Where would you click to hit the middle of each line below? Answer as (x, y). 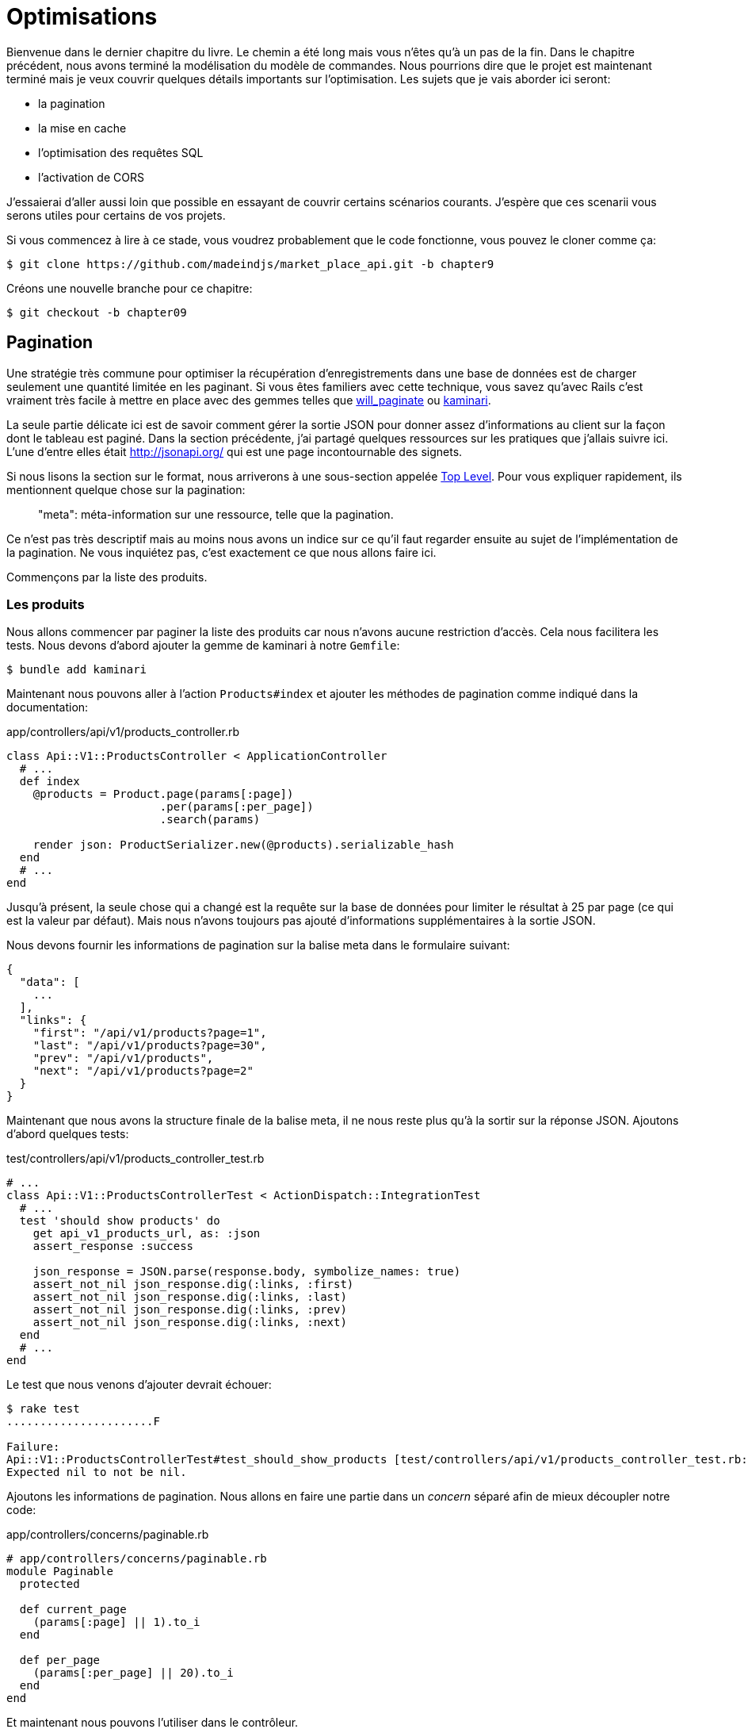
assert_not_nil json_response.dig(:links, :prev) (190, 1310)
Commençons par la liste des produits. (107, 577)
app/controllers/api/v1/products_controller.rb (123, 732)
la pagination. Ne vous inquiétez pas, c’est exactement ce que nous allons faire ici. (221, 552)
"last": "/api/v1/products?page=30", (150, 1046)
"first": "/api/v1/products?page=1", (150, 1033)
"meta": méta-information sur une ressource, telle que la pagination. (216, 514)
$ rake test (43, 1409)
